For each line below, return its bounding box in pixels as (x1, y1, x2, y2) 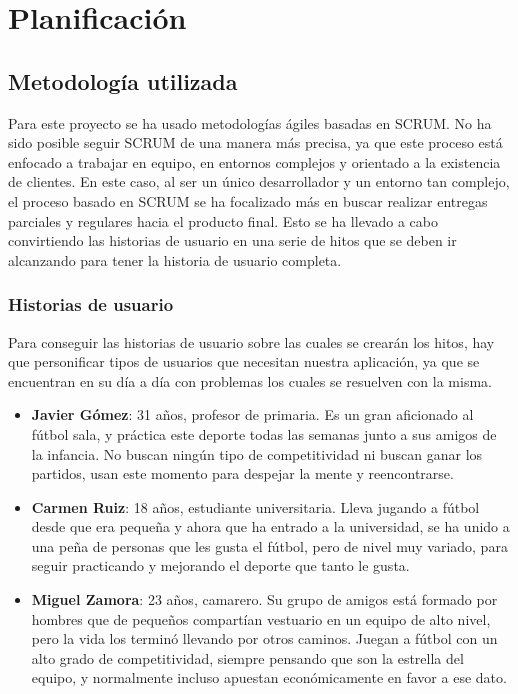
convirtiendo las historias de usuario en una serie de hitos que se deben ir (8, 230, 457, 251)
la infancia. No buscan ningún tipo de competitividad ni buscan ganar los (31, 443, 483, 464)
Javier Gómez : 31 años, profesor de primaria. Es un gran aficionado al (31, 404, 474, 425)
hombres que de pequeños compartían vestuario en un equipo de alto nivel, (31, 608, 491, 629)
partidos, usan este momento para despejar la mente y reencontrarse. (31, 463, 454, 484)
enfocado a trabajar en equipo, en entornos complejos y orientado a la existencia (8, 151, 501, 172)
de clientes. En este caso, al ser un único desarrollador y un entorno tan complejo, (8, 171, 510, 192)
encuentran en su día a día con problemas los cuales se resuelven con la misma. (8, 370, 492, 391)
